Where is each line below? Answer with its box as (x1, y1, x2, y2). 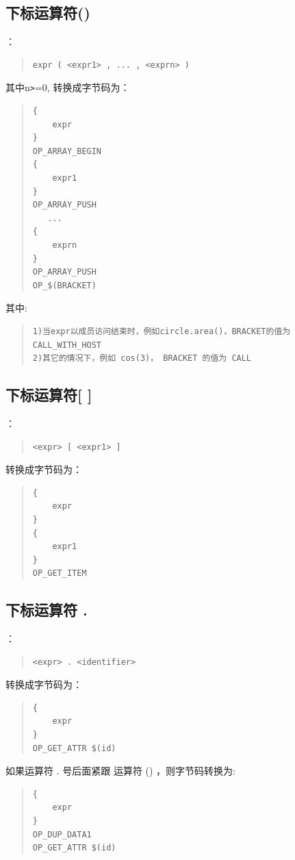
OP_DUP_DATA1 (32, 829, 92, 839)
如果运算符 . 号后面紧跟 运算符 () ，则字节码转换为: (5, 763, 235, 778)
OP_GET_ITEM (32, 568, 87, 579)
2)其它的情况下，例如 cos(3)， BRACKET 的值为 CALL (32, 353, 252, 364)
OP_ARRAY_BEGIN (32, 146, 102, 156)
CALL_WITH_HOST (32, 340, 102, 350)
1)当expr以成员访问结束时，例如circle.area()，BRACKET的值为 (32, 326, 291, 336)
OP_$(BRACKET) (32, 280, 97, 290)
